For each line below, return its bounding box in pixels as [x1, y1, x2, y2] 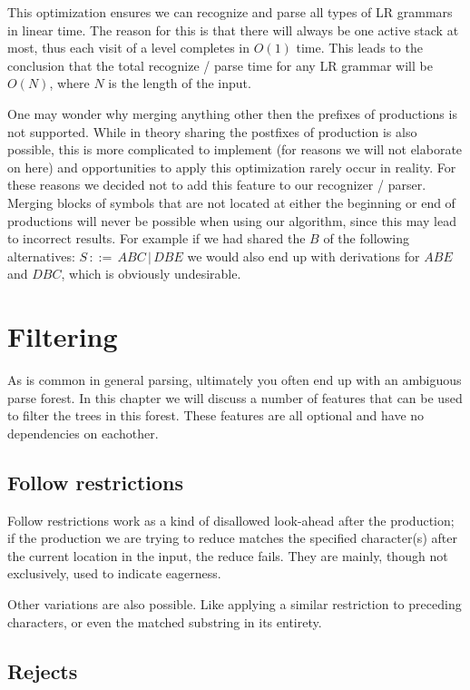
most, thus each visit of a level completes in [7, 38, 250, 57]
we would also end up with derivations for [187, 246, 420, 265]
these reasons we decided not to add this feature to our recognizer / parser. [7, 175, 426, 194]
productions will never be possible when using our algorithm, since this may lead [7, 211, 456, 230]
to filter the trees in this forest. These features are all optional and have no [7, 406, 425, 425]
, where [49, 74, 90, 93]
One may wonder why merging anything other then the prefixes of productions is [7, 103, 457, 123]
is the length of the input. [108, 74, 251, 93]
